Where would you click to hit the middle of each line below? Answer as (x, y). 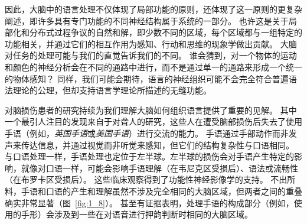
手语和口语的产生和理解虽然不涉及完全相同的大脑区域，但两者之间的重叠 (161, 191)
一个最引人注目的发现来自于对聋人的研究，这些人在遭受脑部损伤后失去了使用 (153, 121)
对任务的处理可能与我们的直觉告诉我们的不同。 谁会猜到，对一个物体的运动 (151, 55)
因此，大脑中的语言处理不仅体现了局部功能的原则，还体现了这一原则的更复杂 (153, 9)
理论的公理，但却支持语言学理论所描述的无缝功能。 (112, 90)
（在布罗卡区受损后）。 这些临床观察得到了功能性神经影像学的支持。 (136, 179)
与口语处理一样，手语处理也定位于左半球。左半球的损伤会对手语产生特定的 (149, 156)
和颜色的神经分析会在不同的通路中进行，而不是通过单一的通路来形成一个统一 (153, 66)
